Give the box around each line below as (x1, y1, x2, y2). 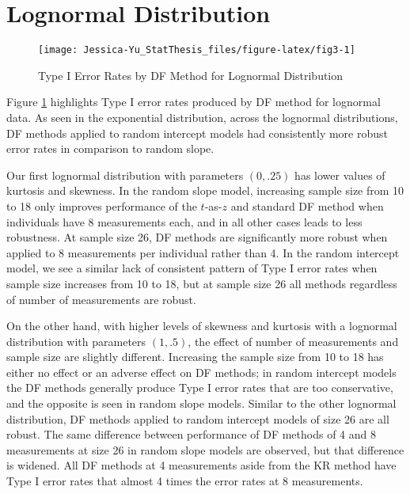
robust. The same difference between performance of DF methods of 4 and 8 (6, 426, 377, 443)
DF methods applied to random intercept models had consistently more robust (6, 124, 388, 141)
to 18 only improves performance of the (6, 197, 197, 214)
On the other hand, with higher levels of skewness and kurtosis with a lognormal (6, 317, 397, 334)
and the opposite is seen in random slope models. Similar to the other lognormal (6, 395, 397, 412)
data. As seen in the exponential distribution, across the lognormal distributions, (6, 108, 398, 125)
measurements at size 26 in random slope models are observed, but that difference (6, 441, 404, 458)
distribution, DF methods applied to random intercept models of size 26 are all (6, 410, 389, 427)
